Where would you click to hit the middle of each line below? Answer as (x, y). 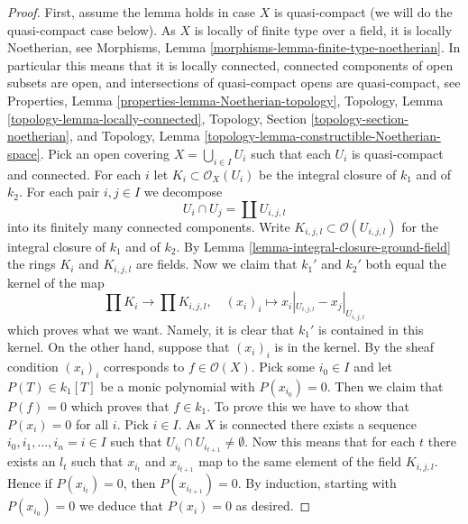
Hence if (30, 483)
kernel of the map (56, 282)
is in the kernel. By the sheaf (354, 347)
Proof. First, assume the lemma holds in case (132, 12)
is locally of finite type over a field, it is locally (323, 29)
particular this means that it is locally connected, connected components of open (230, 64)
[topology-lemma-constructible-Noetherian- (322, 136)
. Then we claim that (385, 386)
